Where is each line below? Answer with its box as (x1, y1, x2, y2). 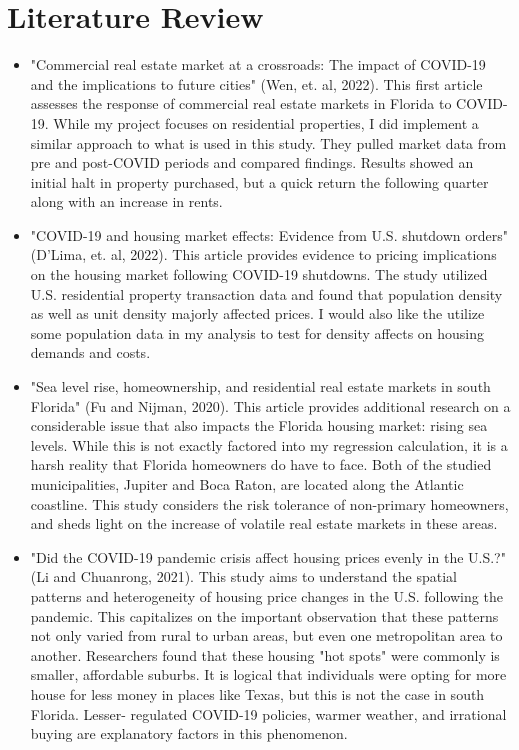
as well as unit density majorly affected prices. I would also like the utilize (30, 303, 485, 324)
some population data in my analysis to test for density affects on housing (30, 322, 485, 343)
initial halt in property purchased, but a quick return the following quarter (30, 171, 489, 192)
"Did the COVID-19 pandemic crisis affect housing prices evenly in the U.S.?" (30, 546, 506, 567)
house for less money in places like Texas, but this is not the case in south (30, 683, 485, 704)
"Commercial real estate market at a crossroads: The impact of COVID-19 (30, 54, 486, 75)
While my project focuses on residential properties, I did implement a (53, 112, 479, 133)
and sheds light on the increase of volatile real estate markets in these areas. (30, 513, 498, 534)
